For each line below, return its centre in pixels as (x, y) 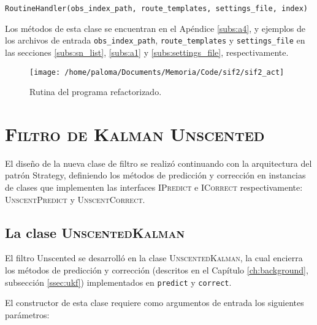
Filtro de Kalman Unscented (135, 133)
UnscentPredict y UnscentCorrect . (75, 199)
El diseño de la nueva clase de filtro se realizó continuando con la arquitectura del (158, 163)
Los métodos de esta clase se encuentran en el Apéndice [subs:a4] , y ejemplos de (155, 28)
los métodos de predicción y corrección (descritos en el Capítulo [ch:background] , (157, 270)
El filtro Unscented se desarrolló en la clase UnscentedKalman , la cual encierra (154, 258)
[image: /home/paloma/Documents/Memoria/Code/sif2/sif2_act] (157, 72)
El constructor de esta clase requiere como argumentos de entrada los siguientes (155, 303)
